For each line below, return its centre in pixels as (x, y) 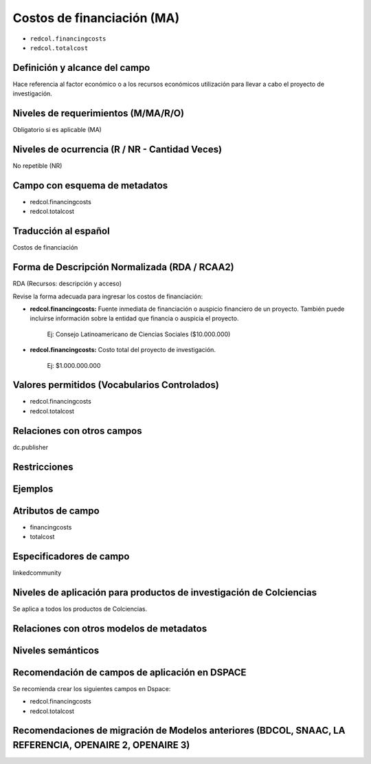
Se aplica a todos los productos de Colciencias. (80, 609)
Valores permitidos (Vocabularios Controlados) (116, 385)
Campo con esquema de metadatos (90, 185)
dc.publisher (30, 447)
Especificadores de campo (71, 556)
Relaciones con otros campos (77, 431)
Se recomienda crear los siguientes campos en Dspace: (92, 688)
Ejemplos (33, 489)
